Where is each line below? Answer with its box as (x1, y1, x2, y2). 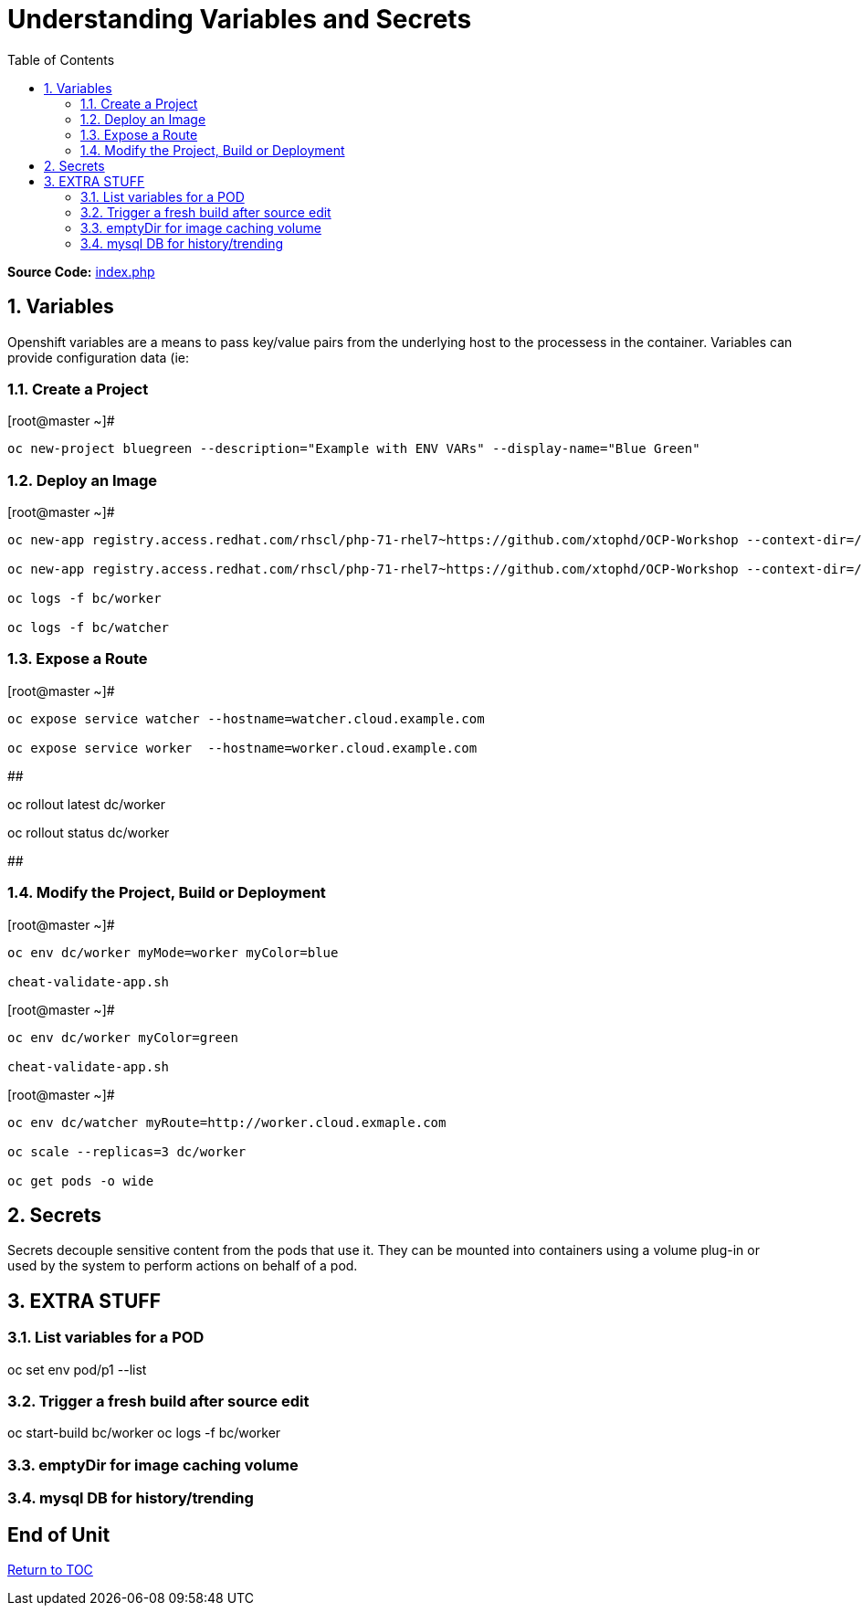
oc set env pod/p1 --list (7, 1361, 147, 1377)
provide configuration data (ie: (7, 349, 190, 365)
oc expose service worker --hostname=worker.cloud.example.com (7, 740, 478, 755)
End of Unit (7, 1523, 110, 1546)
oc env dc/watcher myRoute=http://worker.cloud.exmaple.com (7, 1114, 447, 1130)
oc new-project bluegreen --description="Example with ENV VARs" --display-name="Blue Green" (7, 441, 700, 457)
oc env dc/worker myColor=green (7, 1029, 238, 1045)
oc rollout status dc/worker (7, 824, 170, 840)
